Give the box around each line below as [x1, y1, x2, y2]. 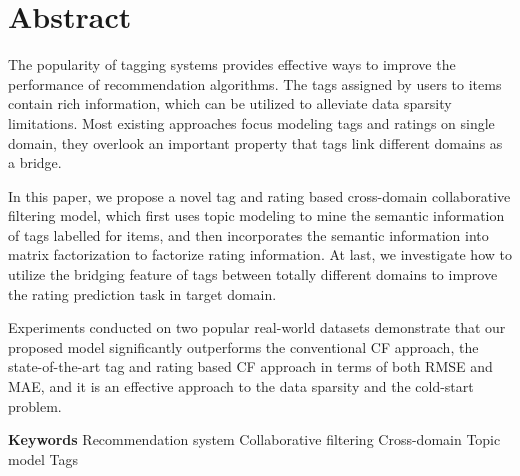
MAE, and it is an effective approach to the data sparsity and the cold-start [8, 376, 474, 397]
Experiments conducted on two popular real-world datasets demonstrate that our [8, 317, 506, 338]
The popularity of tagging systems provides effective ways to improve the [8, 54, 456, 75]
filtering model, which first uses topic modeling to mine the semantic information [8, 205, 505, 226]
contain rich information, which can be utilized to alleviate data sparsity [8, 93, 452, 114]
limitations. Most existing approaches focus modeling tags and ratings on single [8, 112, 495, 133]
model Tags [8, 448, 79, 469]
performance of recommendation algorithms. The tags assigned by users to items [8, 73, 502, 94]
